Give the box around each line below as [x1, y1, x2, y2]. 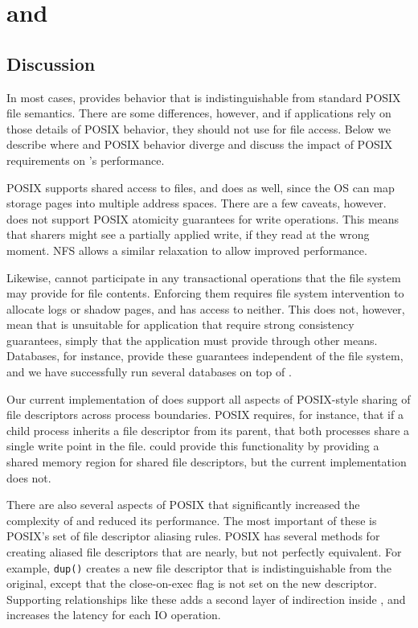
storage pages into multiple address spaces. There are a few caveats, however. [6, 195, 387, 211]
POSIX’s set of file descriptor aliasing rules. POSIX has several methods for [6, 527, 380, 544]
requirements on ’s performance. [6, 151, 165, 168]
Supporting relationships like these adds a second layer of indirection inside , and [6, 590, 406, 607]
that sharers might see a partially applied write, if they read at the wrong [6, 226, 370, 243]
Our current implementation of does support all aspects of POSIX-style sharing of [6, 390, 411, 407]
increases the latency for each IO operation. [6, 606, 221, 623]
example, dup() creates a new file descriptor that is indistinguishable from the [6, 559, 391, 576]
